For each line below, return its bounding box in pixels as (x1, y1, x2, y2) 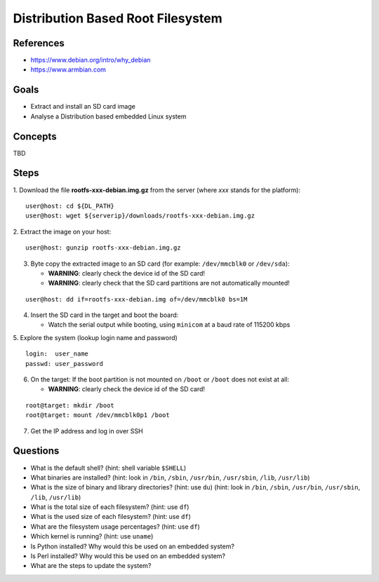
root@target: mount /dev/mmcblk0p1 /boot (25, 411, 170, 419)
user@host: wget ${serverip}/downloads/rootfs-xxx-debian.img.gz (25, 212, 255, 220)
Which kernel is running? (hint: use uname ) (30, 532, 154, 541)
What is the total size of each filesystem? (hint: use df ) (30, 503, 189, 511)
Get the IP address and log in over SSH (30, 426, 143, 435)
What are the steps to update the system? (30, 562, 152, 570)
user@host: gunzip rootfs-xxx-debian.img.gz (25, 244, 182, 252)
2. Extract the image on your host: (13, 227, 112, 236)
